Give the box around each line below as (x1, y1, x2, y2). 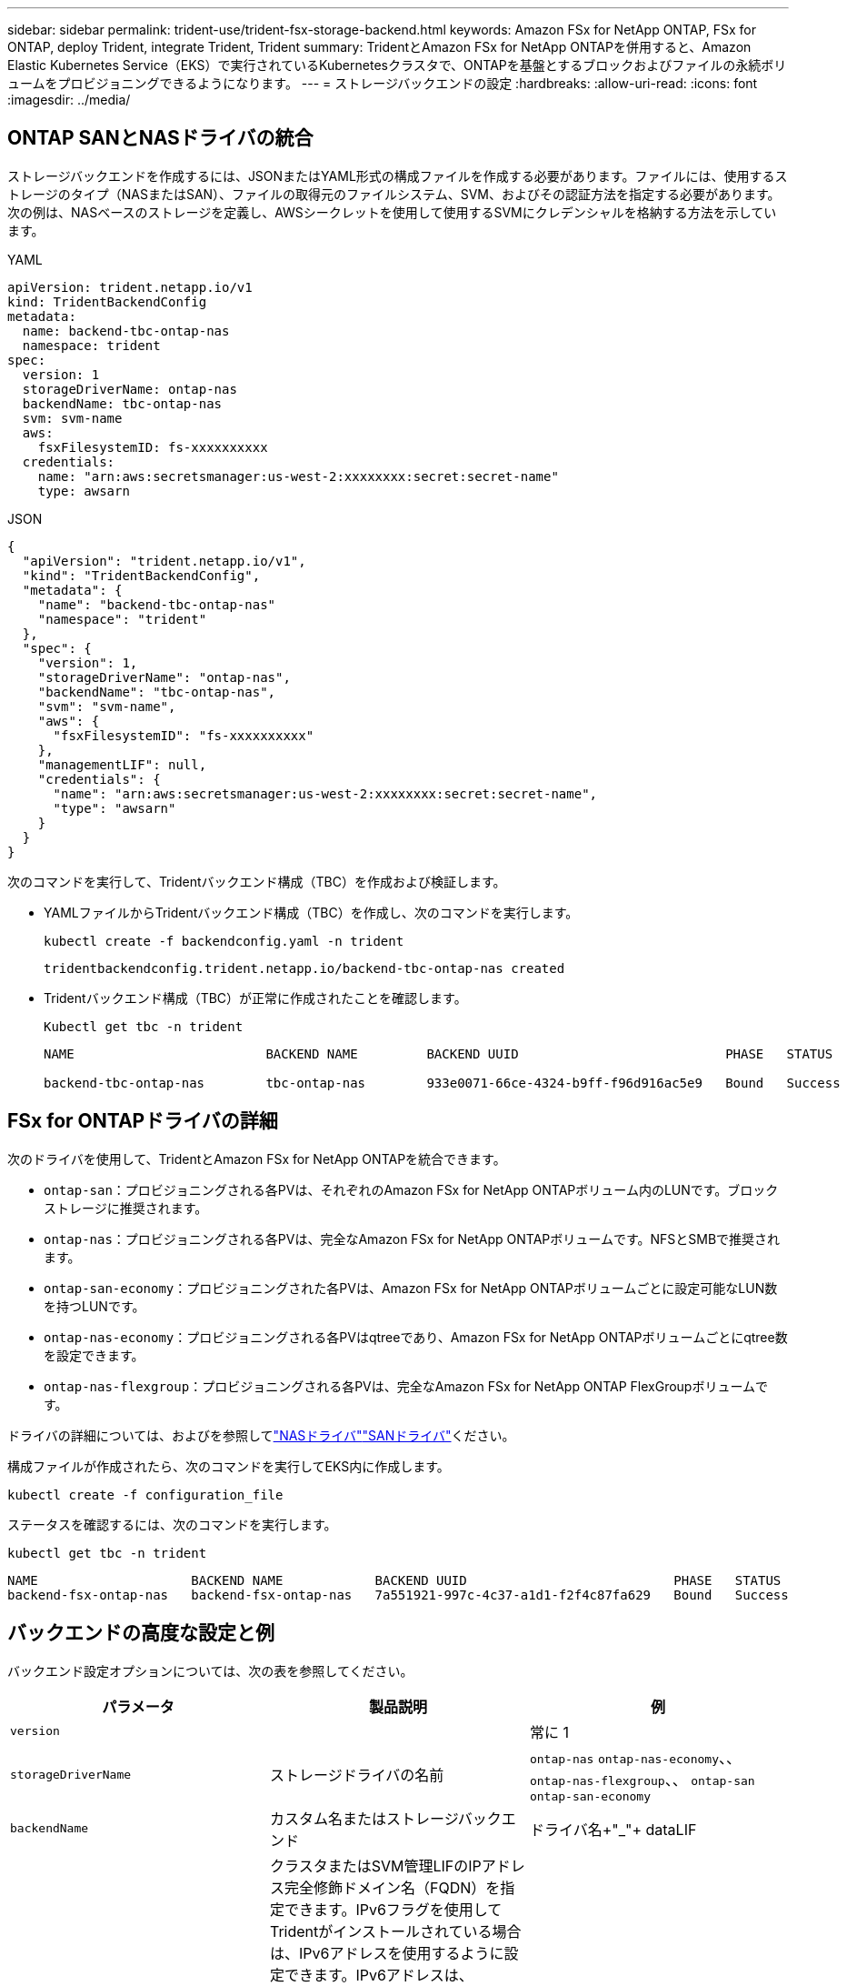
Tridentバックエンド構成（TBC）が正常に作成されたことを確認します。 (44, 989, 467, 1006)
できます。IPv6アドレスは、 (284, 1965, 473, 1984)
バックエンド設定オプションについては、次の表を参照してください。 (7, 1662, 414, 1679)
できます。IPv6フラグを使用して (284, 1900, 503, 1919)
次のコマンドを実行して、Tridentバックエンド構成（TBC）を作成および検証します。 (7, 873, 506, 889)
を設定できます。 (44, 1347, 144, 1363)
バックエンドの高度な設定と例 (7, 1621, 274, 1645)
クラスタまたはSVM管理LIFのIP (269, 1856, 482, 1875)
